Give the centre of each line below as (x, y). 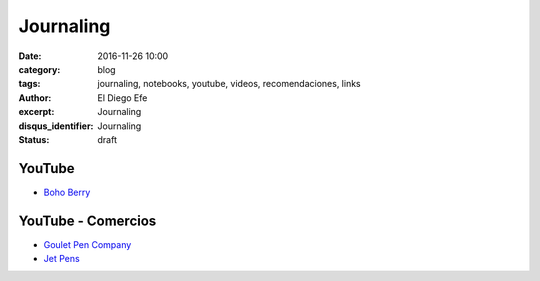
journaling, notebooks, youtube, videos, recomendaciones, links (229, 84)
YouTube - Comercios (87, 220)
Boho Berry (67, 192)
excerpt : (36, 112)
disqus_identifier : (56, 126)
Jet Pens (61, 259)
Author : (35, 97)
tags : (29, 84)
